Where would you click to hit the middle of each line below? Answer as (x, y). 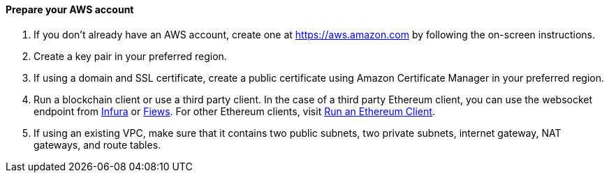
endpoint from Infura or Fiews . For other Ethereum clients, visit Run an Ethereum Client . (234, 111)
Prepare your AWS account (70, 9)
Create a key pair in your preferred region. (130, 56)
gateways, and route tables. (97, 144)
